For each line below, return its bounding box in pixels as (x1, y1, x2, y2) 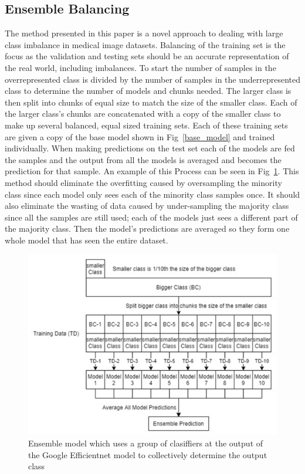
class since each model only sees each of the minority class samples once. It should (5, 188, 300, 200)
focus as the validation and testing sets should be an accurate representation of (5, 50, 289, 62)
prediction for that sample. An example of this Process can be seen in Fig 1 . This (5, 165, 299, 177)
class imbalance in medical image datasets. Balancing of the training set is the (5, 38, 286, 50)
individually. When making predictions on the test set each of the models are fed (5, 142, 295, 154)
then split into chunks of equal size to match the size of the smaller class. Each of (5, 96, 297, 108)
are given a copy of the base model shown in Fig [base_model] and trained (5, 130, 275, 143)
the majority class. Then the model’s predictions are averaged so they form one (5, 222, 290, 235)
